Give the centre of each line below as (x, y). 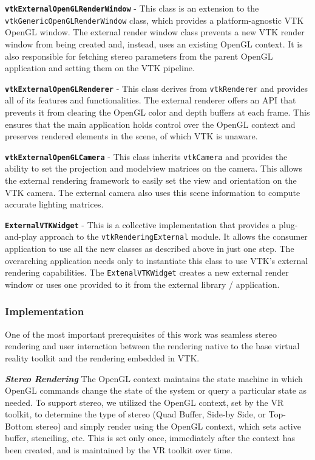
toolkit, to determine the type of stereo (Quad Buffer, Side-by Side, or (135, 414)
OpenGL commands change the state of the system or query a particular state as (156, 390)
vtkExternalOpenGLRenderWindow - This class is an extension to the (132, 8)
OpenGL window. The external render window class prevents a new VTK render (155, 32)
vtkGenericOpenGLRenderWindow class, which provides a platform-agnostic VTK (154, 20)
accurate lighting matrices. (54, 204)
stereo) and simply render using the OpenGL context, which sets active (168, 426)
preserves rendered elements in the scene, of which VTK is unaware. (131, 136)
